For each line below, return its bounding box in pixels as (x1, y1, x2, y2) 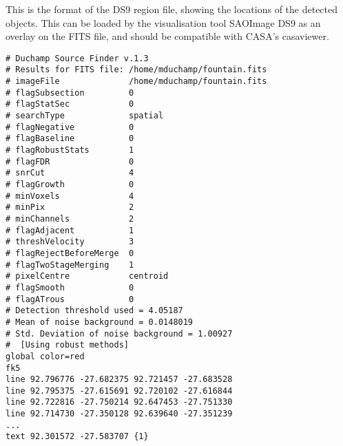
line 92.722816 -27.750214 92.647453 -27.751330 (6, 397, 233, 407)
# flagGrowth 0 (6, 180, 134, 189)
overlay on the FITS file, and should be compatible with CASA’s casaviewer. (6, 29, 329, 43)
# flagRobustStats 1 (6, 145, 134, 156)
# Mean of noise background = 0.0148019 (6, 317, 194, 327)
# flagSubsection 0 (6, 87, 134, 98)
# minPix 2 (6, 202, 134, 213)
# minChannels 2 (6, 213, 134, 224)
